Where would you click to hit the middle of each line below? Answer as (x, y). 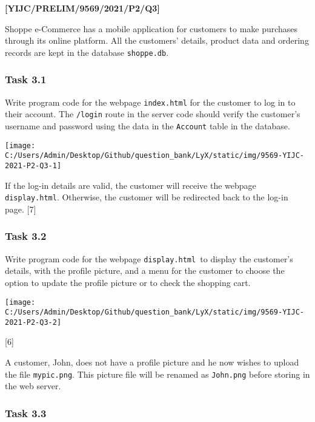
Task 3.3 (26, 413)
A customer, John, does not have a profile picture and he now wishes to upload (152, 362)
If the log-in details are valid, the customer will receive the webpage (131, 185)
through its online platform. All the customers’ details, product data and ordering (157, 40)
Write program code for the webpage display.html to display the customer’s (149, 258)
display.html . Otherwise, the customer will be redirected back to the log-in (147, 197)
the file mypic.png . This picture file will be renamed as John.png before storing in (157, 374)
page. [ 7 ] (21, 209)
